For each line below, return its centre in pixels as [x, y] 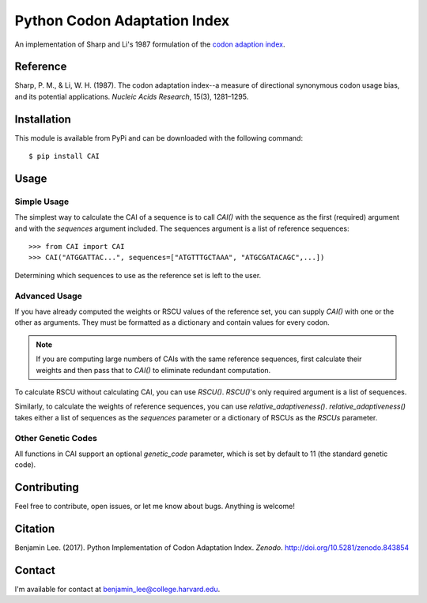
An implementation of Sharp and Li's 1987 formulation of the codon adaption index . [150, 44]
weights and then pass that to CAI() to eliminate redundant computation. [153, 370]
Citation [35, 528]
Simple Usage [42, 202]
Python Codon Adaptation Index [122, 21]
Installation [43, 119]
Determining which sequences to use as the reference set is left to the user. [138, 275]
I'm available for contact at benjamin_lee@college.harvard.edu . [117, 589]
